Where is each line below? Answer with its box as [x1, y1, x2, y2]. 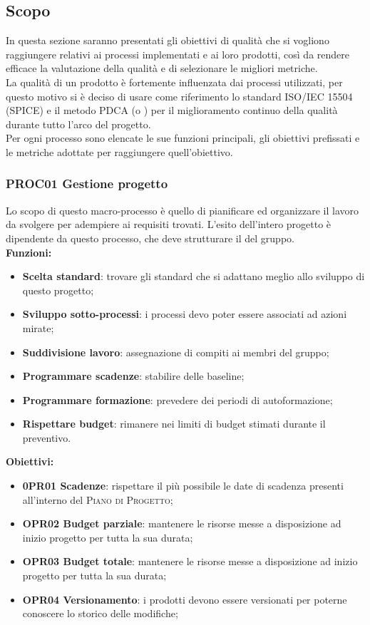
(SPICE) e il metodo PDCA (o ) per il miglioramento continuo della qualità [6, 103, 338, 118]
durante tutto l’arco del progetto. [6, 116, 151, 131]
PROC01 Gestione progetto [6, 175, 168, 192]
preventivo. [22, 430, 71, 445]
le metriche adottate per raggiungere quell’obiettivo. [6, 144, 233, 159]
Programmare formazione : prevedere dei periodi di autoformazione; [22, 392, 333, 407]
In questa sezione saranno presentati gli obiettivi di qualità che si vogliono [6, 33, 329, 48]
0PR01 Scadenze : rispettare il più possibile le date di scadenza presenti [22, 478, 344, 493]
